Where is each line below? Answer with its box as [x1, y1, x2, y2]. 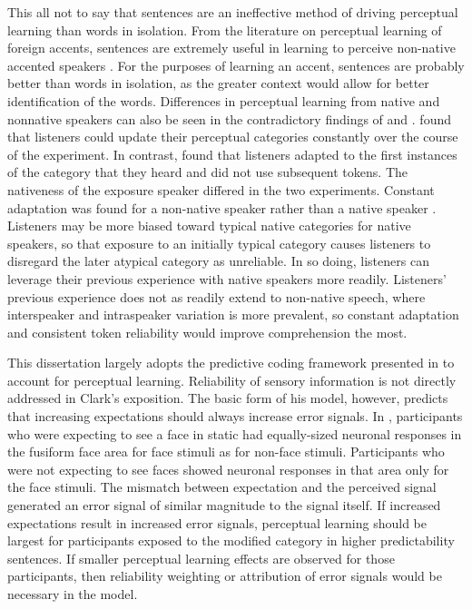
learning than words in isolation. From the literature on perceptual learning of [7, 20, 442, 39]
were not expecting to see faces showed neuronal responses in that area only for [7, 459, 449, 478]
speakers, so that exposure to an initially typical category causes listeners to [7, 233, 431, 252]
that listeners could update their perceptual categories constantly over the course [7, 127, 458, 146]
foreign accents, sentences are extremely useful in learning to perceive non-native [7, 38, 456, 57]
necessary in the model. [7, 584, 138, 603]
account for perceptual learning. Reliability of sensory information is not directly [7, 370, 457, 389]
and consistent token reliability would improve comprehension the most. [7, 322, 408, 341]
